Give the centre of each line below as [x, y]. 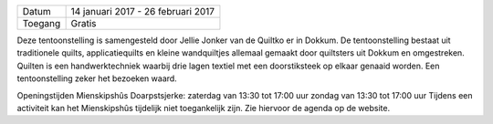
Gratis [84, 23]
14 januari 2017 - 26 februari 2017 [142, 11]
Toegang [42, 23]
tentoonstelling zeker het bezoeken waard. [97, 78]
